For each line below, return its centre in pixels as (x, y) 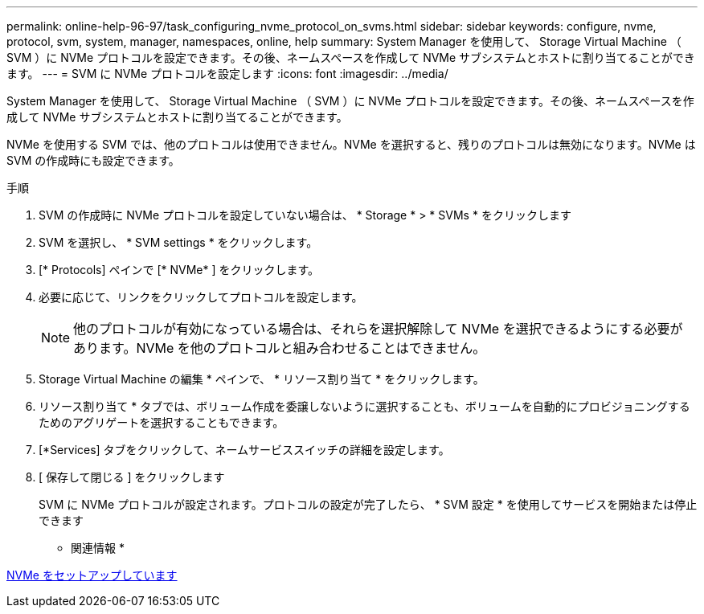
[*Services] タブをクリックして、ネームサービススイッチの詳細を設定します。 (244, 450)
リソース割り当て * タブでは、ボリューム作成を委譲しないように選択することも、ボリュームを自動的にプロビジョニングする (364, 406)
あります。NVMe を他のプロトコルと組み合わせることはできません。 (280, 348)
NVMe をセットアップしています (92, 575)
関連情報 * (98, 548)
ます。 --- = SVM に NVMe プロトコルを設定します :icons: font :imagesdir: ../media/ (227, 74)
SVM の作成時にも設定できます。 (93, 160)
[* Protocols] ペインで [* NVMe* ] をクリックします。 (179, 270)
